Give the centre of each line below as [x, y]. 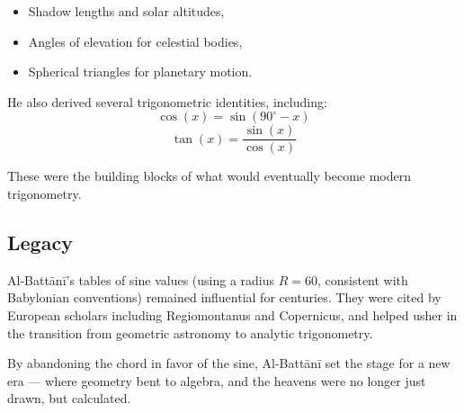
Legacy [40, 242]
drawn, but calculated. [69, 398]
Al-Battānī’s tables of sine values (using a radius [141, 279]
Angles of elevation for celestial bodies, [135, 41]
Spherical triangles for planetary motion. [140, 72]
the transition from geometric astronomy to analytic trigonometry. [190, 332]
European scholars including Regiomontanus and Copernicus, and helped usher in [232, 315]
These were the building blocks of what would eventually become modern [209, 176]
